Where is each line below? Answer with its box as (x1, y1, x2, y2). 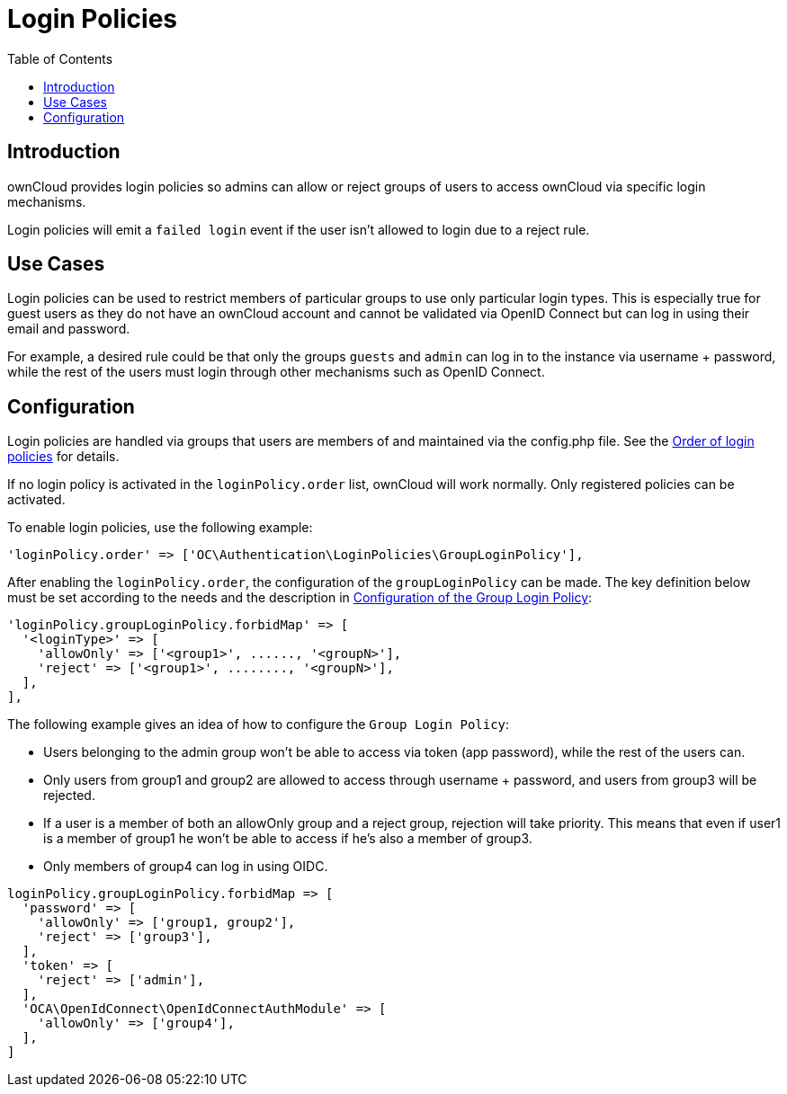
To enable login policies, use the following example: (7, 520, 313, 536)
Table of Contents (7, 50, 113, 67)
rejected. (43, 787, 95, 804)
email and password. (7, 321, 130, 337)
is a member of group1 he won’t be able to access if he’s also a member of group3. (43, 831, 532, 847)
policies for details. (7, 449, 120, 465)
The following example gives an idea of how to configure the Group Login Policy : (7, 716, 510, 733)
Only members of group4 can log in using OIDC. (43, 858, 328, 875)
